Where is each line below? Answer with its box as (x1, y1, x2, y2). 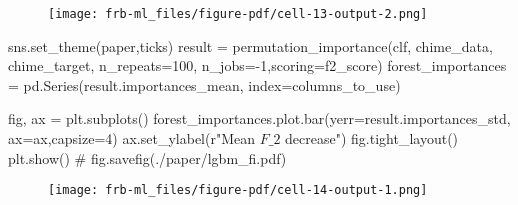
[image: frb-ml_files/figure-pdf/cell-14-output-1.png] (48, 183, 428, 198)
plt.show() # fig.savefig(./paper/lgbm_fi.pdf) (8, 147, 287, 168)
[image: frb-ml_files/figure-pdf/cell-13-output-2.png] (48, 7, 428, 21)
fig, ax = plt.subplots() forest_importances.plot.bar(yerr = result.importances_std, (8, 108, 511, 129)
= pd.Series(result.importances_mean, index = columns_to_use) (8, 74, 401, 95)
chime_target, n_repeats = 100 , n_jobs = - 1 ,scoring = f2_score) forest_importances (8, 55, 507, 76)
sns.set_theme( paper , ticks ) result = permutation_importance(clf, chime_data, (8, 35, 493, 56)
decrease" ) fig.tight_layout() (285, 128, 459, 149)
